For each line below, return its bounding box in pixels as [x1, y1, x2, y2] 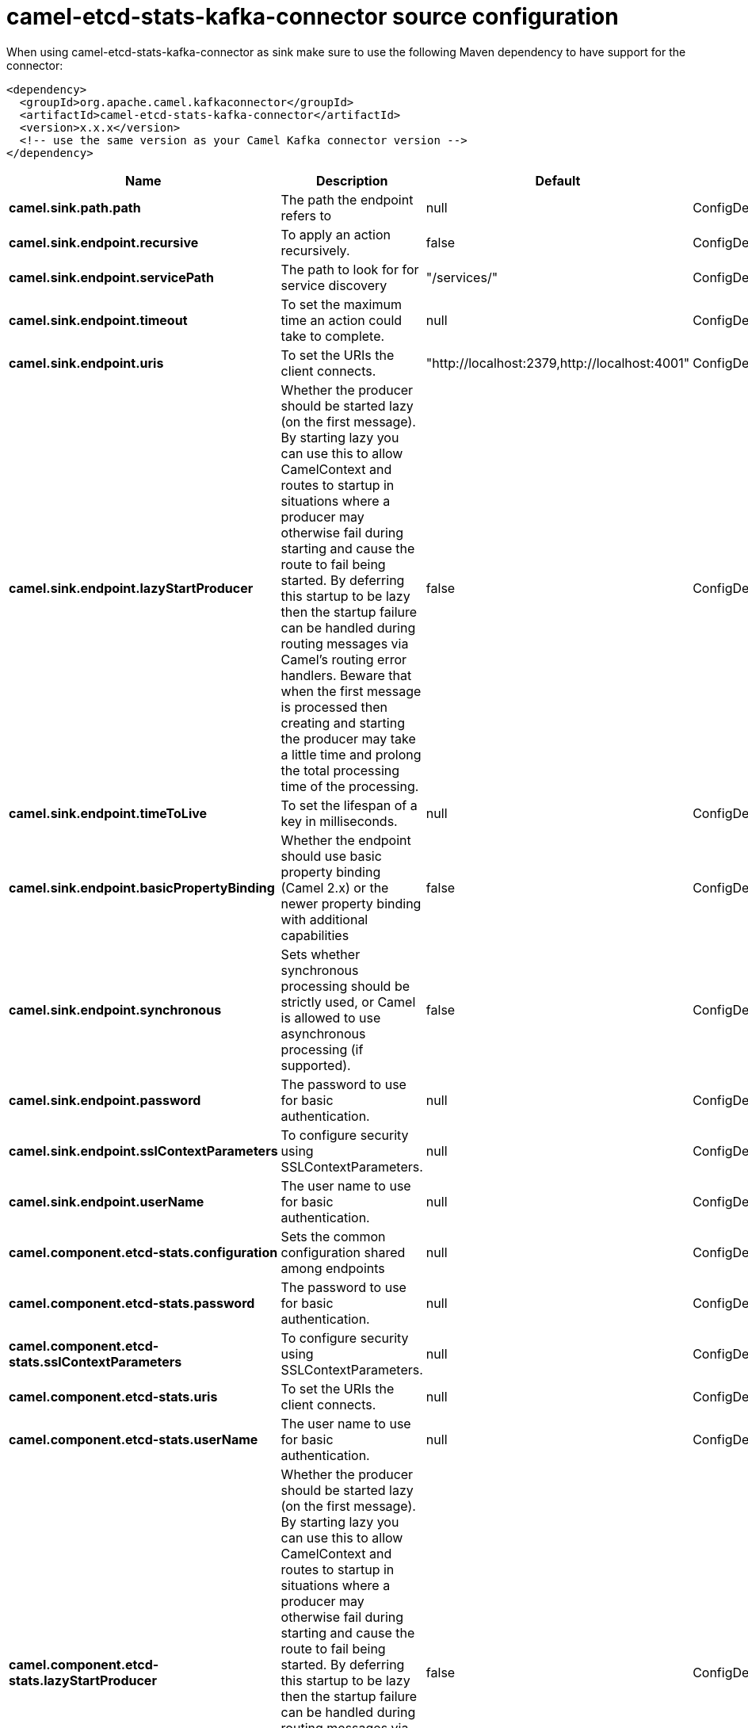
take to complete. [280, 327, 385, 344]
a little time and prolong [280, 746, 422, 763]
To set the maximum [280, 296, 402, 312]
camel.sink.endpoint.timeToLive [9, 805, 208, 821]
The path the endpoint [280, 191, 414, 208]
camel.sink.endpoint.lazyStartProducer [9, 579, 254, 596]
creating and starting [280, 714, 405, 731]
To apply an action [280, 226, 391, 243]
